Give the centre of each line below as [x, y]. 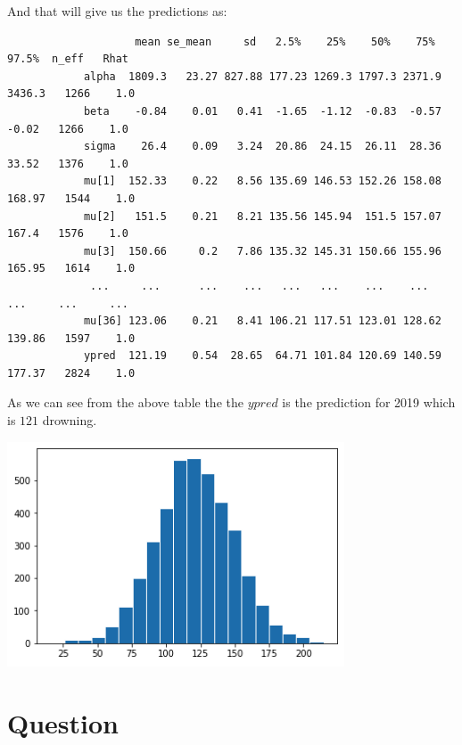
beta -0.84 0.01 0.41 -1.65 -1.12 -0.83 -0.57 [262, 111]
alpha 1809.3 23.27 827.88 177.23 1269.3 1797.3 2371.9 [262, 76]
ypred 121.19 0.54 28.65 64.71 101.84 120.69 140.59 [262, 356]
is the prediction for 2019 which [369, 402]
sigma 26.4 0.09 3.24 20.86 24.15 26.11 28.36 [262, 147]
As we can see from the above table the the [125, 402]
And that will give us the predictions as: [117, 11]
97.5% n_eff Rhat [68, 59]
